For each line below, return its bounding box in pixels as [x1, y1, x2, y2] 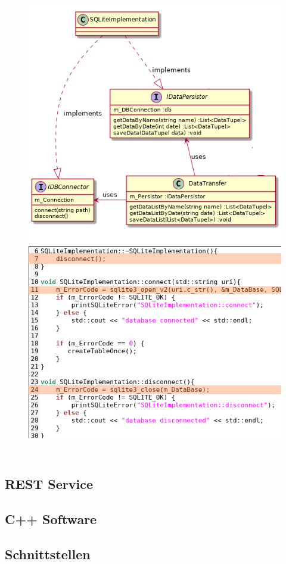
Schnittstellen [5, 544, 91, 563]
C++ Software [5, 510, 97, 528]
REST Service [5, 475, 93, 493]
